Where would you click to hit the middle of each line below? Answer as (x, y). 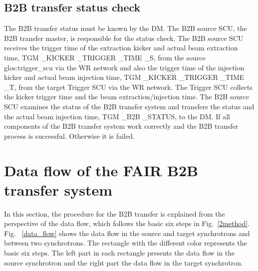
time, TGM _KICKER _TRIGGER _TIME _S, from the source (105, 57)
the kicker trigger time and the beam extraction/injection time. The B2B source (127, 97)
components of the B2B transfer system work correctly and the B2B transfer (121, 126)
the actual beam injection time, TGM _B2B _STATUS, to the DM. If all (117, 116)
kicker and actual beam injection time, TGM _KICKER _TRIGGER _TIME (124, 77)
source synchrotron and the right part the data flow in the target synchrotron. (124, 262)
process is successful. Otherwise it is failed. (69, 135)
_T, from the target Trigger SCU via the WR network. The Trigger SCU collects (128, 87)
